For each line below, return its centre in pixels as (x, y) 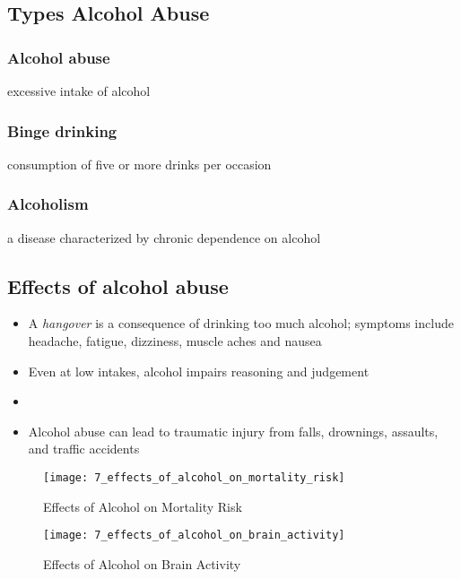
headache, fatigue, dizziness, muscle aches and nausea (175, 341)
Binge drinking (62, 130)
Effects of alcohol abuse (118, 285)
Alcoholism (48, 204)
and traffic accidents (84, 449)
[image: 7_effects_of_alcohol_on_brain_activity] (194, 536)
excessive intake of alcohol (79, 91)
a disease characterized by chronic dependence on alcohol (164, 237)
